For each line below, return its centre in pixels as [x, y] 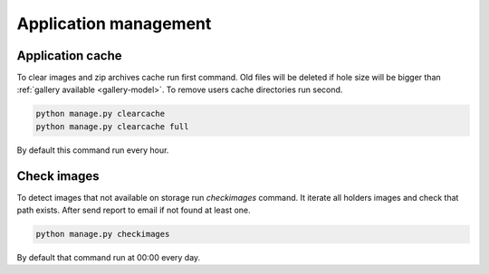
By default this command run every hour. [93, 150]
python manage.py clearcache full [112, 126]
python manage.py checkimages [103, 234]
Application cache [69, 56]
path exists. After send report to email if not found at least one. [134, 210]
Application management [114, 24]
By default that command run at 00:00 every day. [109, 258]
